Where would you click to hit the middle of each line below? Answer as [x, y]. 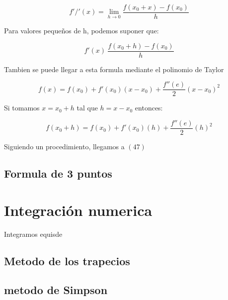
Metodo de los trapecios [67, 260]
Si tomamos [22, 108]
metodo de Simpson [56, 290]
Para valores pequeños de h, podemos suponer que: [81, 31]
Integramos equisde [33, 234]
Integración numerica [78, 210]
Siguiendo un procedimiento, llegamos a [64, 147]
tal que [87, 108]
